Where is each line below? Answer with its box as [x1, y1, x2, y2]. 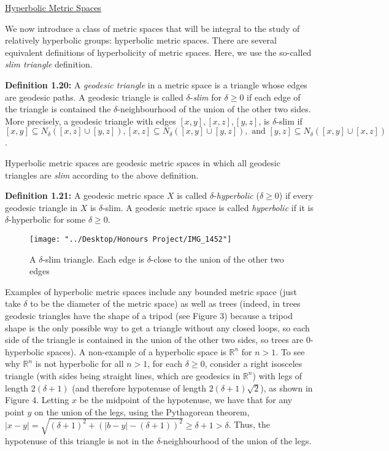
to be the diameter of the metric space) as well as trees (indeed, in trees [30, 297, 301, 310]
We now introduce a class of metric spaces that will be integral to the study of [5, 21, 300, 34]
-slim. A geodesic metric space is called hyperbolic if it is [102, 201, 314, 214]
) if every [279, 189, 314, 202]
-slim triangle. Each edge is [42, 252, 145, 265]
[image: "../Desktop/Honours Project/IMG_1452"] [29, 234, 232, 244]
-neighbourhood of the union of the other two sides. [117, 102, 311, 115]
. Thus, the [228, 418, 271, 431]
